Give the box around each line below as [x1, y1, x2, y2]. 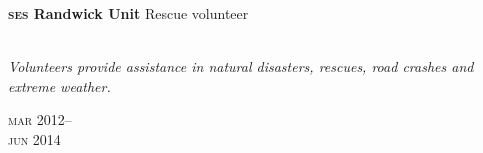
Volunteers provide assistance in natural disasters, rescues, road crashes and [8, 56, 474, 77]
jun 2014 [8, 128, 61, 149]
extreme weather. [8, 75, 111, 96]
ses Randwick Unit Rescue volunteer [8, 3, 249, 23]
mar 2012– [8, 109, 72, 130]
